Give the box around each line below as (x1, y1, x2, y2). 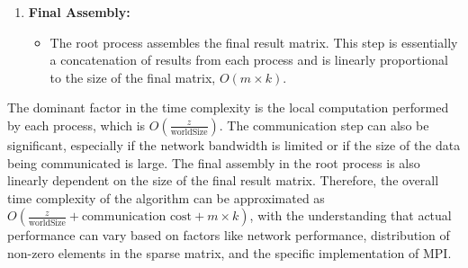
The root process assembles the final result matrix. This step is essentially (49, 32, 458, 51)
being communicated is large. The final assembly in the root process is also (7, 153, 420, 172)
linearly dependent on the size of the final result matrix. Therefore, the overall (7, 171, 439, 190)
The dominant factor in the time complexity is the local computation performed (7, 98, 449, 117)
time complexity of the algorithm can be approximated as (7, 188, 325, 207)
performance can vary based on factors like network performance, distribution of (7, 226, 450, 245)
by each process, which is (7, 115, 146, 134)
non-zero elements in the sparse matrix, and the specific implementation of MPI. (7, 243, 452, 262)
